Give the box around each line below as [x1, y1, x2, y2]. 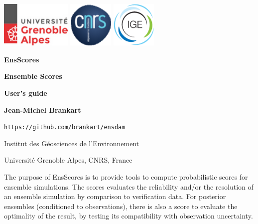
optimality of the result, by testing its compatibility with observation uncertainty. [4, 211, 253, 221]
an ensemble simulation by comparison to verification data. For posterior [4, 191, 226, 202]
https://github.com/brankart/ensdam [4, 124, 126, 131]
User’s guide [4, 87, 47, 98]
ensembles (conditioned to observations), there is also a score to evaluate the [4, 201, 238, 211]
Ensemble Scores [4, 71, 62, 81]
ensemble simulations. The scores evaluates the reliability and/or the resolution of [4, 181, 254, 192]
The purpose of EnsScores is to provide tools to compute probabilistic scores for [4, 171, 248, 182]
